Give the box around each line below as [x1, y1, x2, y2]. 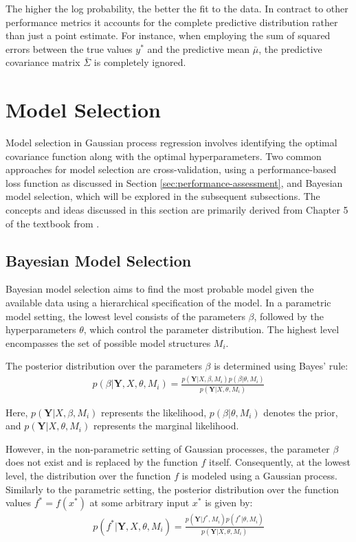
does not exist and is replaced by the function [5, 455, 198, 469]
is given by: [205, 495, 253, 510]
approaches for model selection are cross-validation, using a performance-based [5, 162, 337, 177]
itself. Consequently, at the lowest [209, 455, 351, 469]
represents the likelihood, [101, 405, 207, 419]
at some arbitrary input [89, 495, 190, 510]
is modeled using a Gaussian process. [181, 468, 337, 483]
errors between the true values [5, 41, 133, 56]
